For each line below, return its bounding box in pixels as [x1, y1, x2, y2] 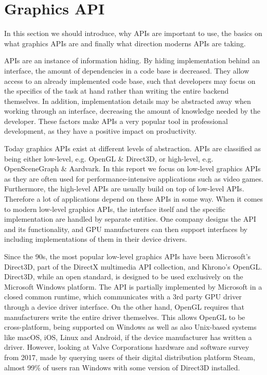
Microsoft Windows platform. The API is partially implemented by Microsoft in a [4, 281, 262, 292]
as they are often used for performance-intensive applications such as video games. [4, 173, 263, 184]
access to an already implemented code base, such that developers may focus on [4, 75, 256, 86]
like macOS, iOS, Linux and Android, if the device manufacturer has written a [4, 331, 252, 342]
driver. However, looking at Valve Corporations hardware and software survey [4, 342, 250, 352]
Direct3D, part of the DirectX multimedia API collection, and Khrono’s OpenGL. [4, 261, 262, 272]
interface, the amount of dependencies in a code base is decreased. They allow [4, 65, 250, 76]
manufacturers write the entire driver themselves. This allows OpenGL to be [4, 311, 245, 322]
